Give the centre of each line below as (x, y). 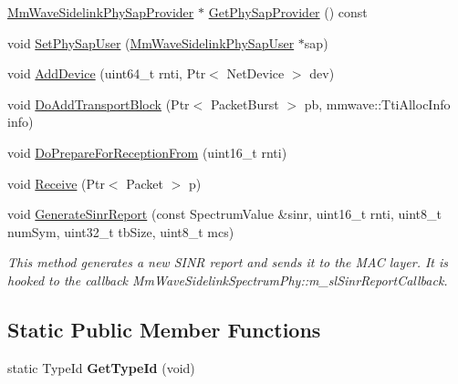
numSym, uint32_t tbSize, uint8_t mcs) (121, 231)
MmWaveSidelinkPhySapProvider (101, 12)
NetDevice (255, 73)
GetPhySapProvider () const (288, 12)
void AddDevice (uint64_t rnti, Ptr (107, 73)
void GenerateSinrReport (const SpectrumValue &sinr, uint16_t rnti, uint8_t (224, 214)
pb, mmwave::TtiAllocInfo (377, 104)
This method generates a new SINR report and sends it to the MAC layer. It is (228, 262)
